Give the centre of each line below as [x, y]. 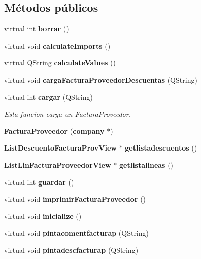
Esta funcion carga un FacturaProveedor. [68, 114]
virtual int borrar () [37, 29]
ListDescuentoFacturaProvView [60, 148]
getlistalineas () [146, 164]
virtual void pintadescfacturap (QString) [71, 250]
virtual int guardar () [39, 182]
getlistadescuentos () [161, 148]
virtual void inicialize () [43, 216]
